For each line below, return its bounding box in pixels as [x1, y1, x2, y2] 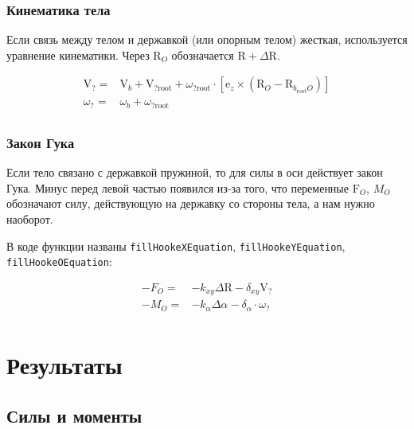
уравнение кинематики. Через [6, 46, 150, 63]
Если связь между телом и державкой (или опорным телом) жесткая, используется [6, 31, 408, 48]
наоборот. [6, 210, 53, 227]
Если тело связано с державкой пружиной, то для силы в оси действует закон [6, 164, 383, 181]
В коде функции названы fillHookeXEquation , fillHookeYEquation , [6, 237, 346, 254]
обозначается [171, 46, 234, 63]
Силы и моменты [6, 403, 143, 427]
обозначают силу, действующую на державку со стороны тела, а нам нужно [6, 195, 375, 212]
